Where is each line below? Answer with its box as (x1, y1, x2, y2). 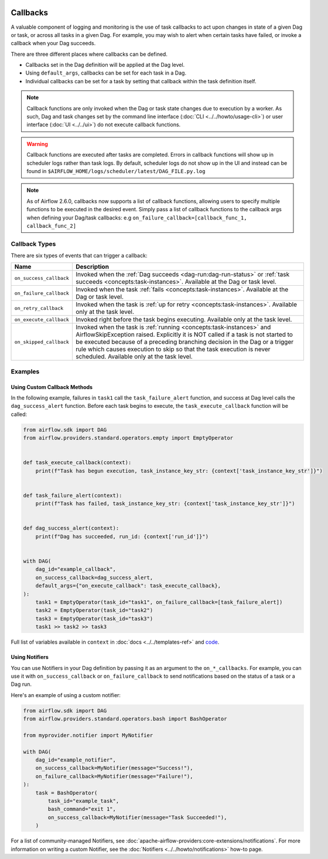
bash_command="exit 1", (47, 806, 117, 813)
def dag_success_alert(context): (23, 525, 119, 532)
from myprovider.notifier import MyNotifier (23, 732, 153, 739)
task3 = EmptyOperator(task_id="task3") (35, 615, 153, 622)
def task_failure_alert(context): (23, 492, 122, 499)
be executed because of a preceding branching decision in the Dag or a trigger (75, 338, 294, 346)
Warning (26, 140, 48, 147)
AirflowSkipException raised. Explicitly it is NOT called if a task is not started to (75, 330, 293, 339)
